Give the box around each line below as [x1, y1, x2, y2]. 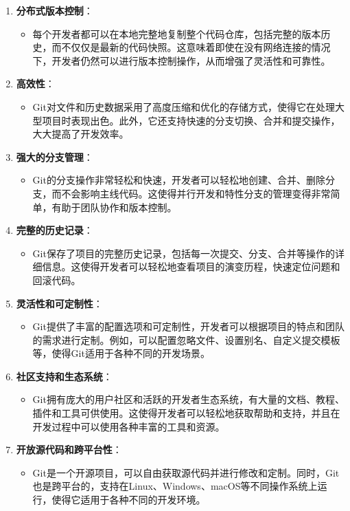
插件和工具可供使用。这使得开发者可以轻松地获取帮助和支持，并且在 [32, 406, 340, 420]
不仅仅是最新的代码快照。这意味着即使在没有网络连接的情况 [61, 40, 331, 54]
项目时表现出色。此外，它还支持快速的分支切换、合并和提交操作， [42, 113, 340, 127]
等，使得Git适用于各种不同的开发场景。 [32, 346, 210, 360]
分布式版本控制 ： [16, 3, 93, 17]
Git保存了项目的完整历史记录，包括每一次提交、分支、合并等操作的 [32, 246, 335, 260]
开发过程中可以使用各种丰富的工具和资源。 [32, 419, 225, 433]
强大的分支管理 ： [16, 149, 93, 164]
